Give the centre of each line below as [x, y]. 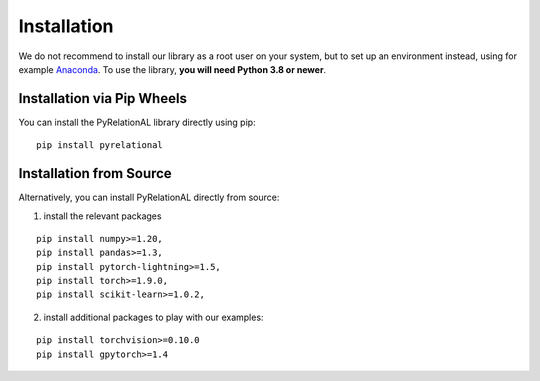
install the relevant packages [102, 216]
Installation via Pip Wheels [102, 98]
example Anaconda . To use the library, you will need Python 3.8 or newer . [172, 69]
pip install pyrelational [100, 145]
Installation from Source [95, 173]
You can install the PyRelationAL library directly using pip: [137, 122]
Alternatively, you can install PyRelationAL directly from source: [149, 197]
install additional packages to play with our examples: [153, 317]
